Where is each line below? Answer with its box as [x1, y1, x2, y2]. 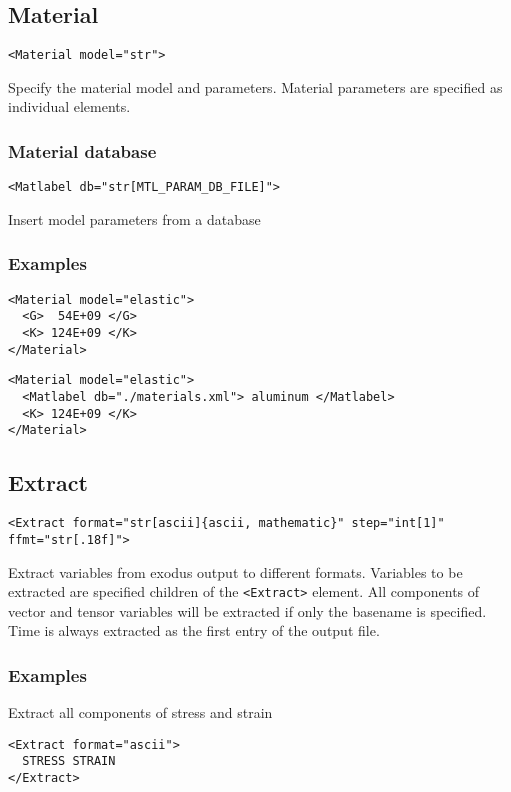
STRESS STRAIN [22, 754, 116, 769]
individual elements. [8, 96, 131, 117]
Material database [8, 138, 157, 163]
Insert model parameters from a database [8, 208, 261, 229]
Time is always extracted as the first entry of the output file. [8, 620, 380, 641]
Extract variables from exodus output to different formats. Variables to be [8, 561, 463, 582]
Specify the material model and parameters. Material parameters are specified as [8, 76, 503, 97]
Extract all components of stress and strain [8, 702, 273, 723]
